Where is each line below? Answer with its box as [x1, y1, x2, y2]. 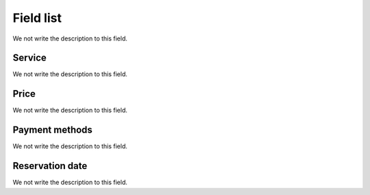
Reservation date [12, 160, 88, 172]
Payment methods [12, 124, 92, 136]
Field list [12, 10, 62, 25]
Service [12, 52, 47, 64]
